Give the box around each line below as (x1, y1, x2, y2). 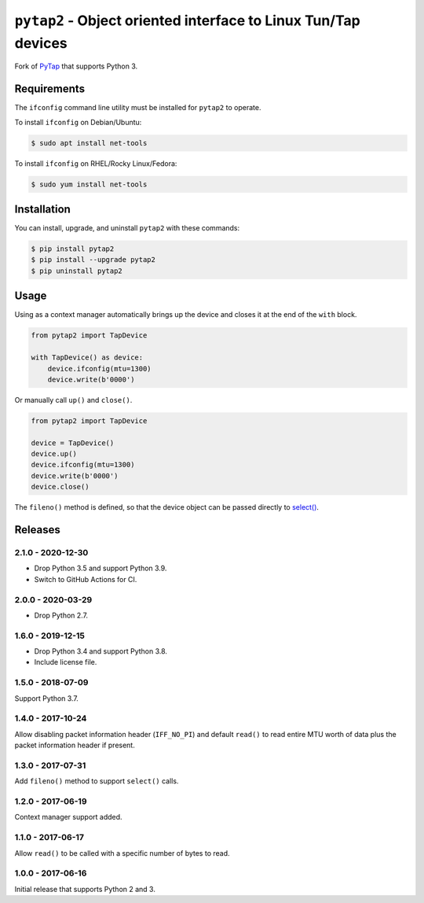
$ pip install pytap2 (31, 245, 115, 253)
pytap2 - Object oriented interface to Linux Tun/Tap (14, 12, 360, 29)
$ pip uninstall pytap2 (31, 266, 123, 275)
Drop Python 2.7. (34, 610, 89, 620)
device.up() (31, 449, 78, 459)
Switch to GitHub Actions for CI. (34, 574, 137, 584)
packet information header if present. (14, 740, 135, 750)
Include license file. (34, 658, 97, 667)
